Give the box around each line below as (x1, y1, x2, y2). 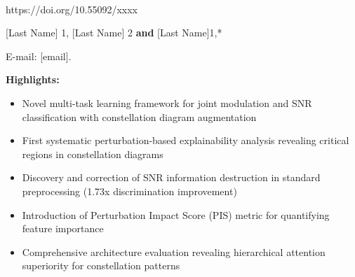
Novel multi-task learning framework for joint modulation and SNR (22, 95, 312, 110)
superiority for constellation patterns (22, 258, 180, 273)
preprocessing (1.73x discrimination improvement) (22, 183, 237, 198)
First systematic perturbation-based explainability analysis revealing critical (22, 133, 349, 148)
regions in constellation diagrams (22, 146, 163, 161)
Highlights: (6, 72, 60, 87)
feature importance (22, 221, 104, 236)
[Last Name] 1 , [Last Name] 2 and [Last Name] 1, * (6, 25, 222, 40)
